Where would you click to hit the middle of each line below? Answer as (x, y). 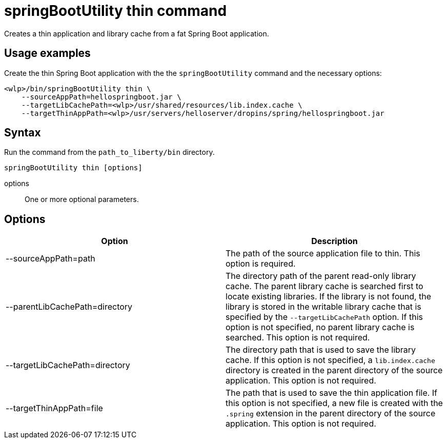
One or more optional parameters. (82, 199)
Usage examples (47, 53)
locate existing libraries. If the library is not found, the (329, 297)
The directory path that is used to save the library (321, 350)
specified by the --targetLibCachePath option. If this (324, 317)
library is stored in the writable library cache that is (323, 307)
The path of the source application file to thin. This (323, 254)
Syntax (23, 133)
